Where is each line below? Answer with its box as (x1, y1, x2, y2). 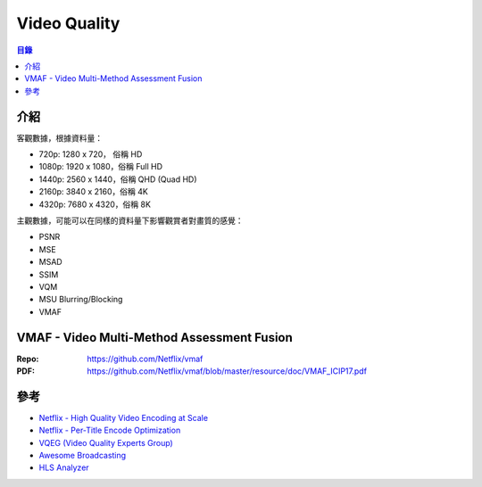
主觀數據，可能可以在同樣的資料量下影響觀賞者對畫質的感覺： (16, 215, 244, 226)
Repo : (16, 353, 39, 364)
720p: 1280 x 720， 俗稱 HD (38, 149, 143, 160)
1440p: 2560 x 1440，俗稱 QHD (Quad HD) (38, 174, 197, 185)
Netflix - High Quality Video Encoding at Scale (38, 412, 209, 423)
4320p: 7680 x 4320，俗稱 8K (38, 199, 152, 210)
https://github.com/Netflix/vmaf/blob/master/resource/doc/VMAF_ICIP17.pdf (87, 366, 368, 376)
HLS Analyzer (38, 462, 89, 473)
